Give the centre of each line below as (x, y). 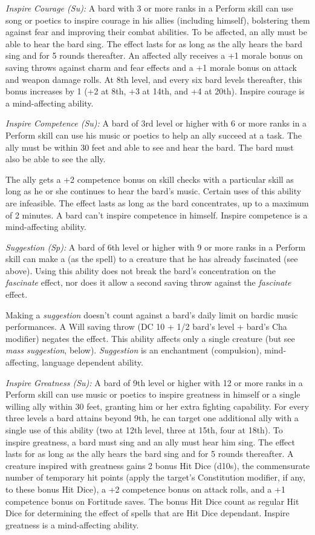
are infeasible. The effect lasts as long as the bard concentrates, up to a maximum (157, 202)
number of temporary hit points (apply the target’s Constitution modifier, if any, (155, 477)
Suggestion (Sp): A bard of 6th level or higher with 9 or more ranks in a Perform (156, 247)
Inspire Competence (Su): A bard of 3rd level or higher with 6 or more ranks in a (156, 123)
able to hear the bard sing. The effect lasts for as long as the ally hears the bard (154, 43)
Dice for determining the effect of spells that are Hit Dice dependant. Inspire (148, 513)
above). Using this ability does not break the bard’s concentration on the (141, 270)
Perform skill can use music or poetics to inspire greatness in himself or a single (153, 394)
